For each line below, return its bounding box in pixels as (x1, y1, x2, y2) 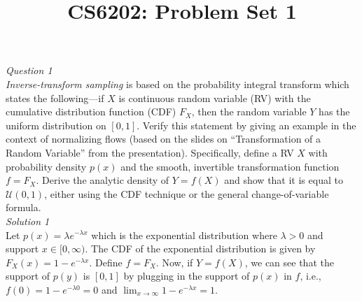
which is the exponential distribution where (91, 227, 277, 242)
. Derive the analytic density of (36, 173, 169, 187)
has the (319, 104, 350, 119)
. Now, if (155, 254, 193, 269)
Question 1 (6, 63, 53, 78)
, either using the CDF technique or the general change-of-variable (44, 186, 329, 201)
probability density (6, 159, 87, 173)
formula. (6, 200, 41, 215)
